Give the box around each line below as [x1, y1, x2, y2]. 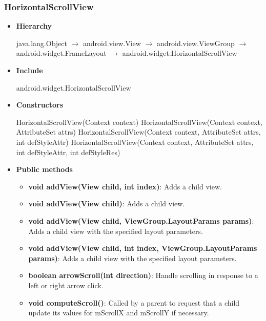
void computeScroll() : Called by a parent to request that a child [28, 297, 240, 308]
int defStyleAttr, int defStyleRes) [16, 146, 120, 157]
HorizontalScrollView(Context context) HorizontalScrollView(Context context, [16, 116, 262, 127]
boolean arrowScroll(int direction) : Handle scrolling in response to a [28, 270, 258, 281]
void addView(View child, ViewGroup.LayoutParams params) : [28, 215, 254, 226]
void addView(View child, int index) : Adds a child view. [28, 181, 222, 191]
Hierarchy [16, 20, 52, 31]
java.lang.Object [16, 37, 67, 48]
